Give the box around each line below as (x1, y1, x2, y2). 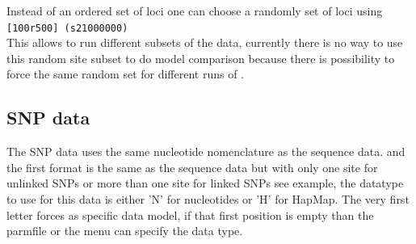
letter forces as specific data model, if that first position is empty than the (6, 206, 374, 223)
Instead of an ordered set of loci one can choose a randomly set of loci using (6, 2, 383, 19)
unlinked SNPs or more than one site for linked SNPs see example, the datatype (6, 175, 404, 191)
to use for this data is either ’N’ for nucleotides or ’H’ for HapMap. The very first (6, 191, 410, 208)
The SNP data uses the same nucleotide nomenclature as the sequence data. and (6, 143, 405, 160)
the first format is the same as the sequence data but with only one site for (6, 158, 378, 175)
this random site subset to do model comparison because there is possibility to (6, 49, 395, 66)
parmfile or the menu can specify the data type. (6, 222, 243, 239)
